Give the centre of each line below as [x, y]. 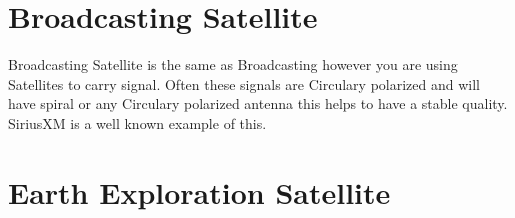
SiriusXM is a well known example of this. [137, 122]
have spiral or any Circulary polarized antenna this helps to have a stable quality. [258, 103]
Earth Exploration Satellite [199, 191]
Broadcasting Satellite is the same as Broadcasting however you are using [233, 64]
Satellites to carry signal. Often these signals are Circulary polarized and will [244, 83]
